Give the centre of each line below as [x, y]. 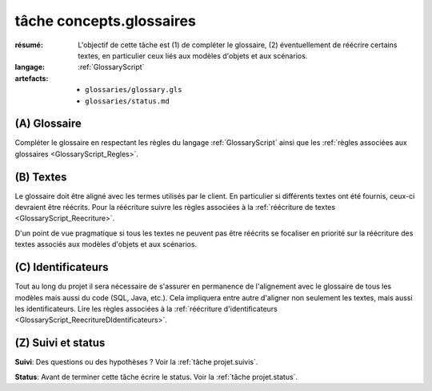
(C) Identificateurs [62, 267]
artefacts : [32, 78]
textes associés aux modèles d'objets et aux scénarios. [106, 244]
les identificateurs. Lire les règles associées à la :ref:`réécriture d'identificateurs [146, 308]
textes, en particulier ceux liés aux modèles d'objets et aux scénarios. [193, 55]
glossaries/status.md [127, 101]
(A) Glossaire [48, 124]
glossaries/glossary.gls [134, 90]
